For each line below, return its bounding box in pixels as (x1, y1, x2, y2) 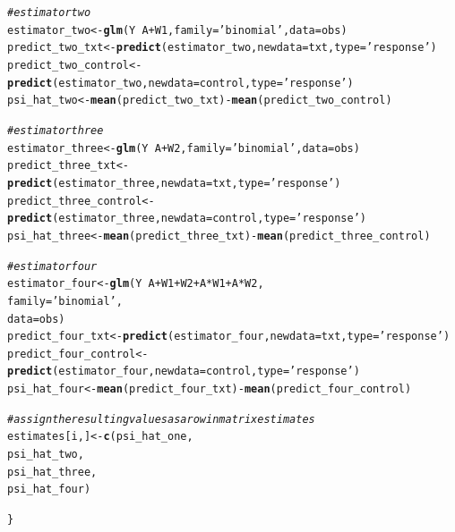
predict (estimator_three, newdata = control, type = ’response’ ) (7, 212, 366, 225)
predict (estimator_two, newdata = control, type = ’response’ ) (7, 76, 354, 89)
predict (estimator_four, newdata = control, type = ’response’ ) (7, 365, 360, 378)
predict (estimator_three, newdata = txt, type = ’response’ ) (7, 176, 341, 190)
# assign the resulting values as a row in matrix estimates (7, 412, 315, 426)
